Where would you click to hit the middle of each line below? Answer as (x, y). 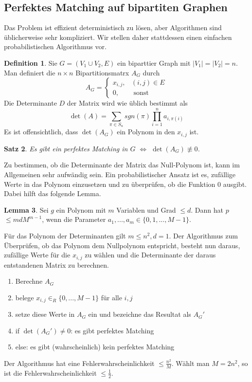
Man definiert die (30, 72)
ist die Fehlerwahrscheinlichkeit (50, 373)
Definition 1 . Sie (31, 63)
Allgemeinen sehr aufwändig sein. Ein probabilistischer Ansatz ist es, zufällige (120, 174)
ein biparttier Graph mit (154, 63)
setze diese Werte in (45, 314)
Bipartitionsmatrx (102, 72)
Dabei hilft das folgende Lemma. (53, 193)
